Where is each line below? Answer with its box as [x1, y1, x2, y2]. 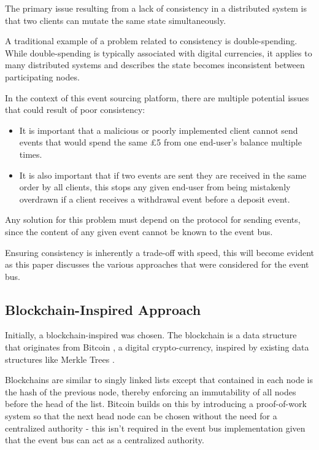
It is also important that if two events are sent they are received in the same [19, 168, 307, 181]
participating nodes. [5, 70, 80, 83]
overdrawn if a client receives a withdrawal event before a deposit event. [19, 192, 290, 205]
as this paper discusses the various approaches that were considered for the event [5, 258, 309, 271]
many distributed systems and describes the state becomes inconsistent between [5, 58, 305, 71]
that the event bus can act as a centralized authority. [5, 433, 204, 446]
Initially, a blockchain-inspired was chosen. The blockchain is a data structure [5, 328, 297, 341]
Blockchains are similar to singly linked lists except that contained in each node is [5, 373, 313, 386]
